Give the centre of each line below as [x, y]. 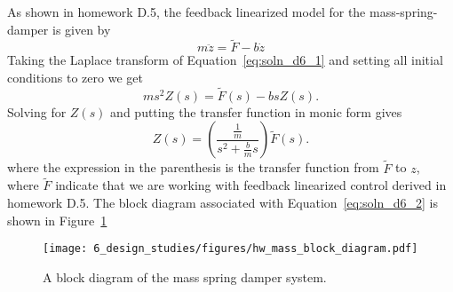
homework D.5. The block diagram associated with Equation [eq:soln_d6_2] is [223, 203]
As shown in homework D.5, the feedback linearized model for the [187, 12]
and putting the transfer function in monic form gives [256, 111]
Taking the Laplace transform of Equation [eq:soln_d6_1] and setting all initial [225, 60]
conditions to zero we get [75, 77]
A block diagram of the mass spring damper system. [185, 276]
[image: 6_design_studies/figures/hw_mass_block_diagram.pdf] [230, 249]
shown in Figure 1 [57, 220]
